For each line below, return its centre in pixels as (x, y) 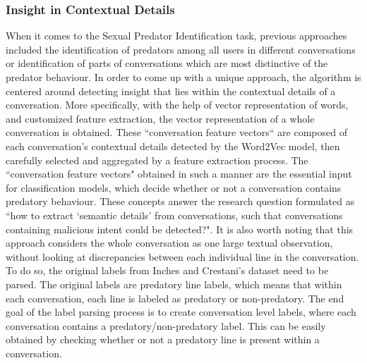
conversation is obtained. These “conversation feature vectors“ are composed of (176, 132)
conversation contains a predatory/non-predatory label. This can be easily (166, 325)
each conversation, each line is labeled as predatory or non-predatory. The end (175, 298)
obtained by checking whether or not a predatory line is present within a (163, 339)
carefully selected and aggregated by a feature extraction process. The (157, 160)
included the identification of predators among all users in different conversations (181, 49)
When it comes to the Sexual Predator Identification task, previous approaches (176, 36)
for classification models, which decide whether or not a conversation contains (174, 187)
